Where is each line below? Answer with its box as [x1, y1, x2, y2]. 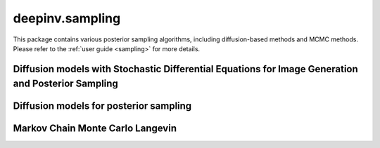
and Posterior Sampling [13, 78, 119, 90]
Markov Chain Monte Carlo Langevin [13, 123, 177, 135]
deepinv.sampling [13, 11, 121, 26]
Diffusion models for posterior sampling [13, 100, 192, 112]
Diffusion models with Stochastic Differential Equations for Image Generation [13, 63, 358, 75]
